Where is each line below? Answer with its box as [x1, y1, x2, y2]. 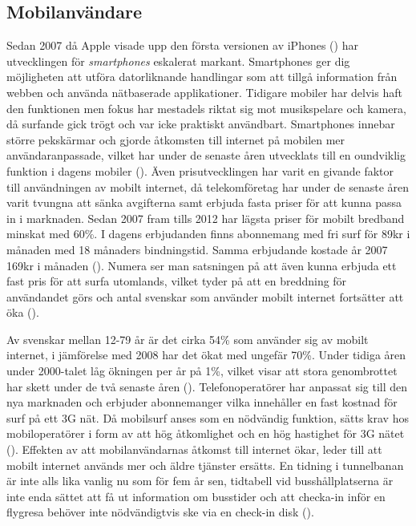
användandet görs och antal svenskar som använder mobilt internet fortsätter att [6, 288, 404, 305]
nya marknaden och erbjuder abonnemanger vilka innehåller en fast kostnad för [6, 394, 398, 411]
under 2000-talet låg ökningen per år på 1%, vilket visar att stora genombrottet [6, 362, 398, 379]
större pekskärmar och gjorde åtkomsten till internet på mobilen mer [6, 131, 345, 148]
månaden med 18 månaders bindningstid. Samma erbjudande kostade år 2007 [6, 241, 388, 257]
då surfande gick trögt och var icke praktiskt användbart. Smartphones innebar [6, 115, 395, 132]
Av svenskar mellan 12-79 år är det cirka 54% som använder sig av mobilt [6, 330, 369, 347]
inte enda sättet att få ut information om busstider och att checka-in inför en [6, 488, 386, 504]
